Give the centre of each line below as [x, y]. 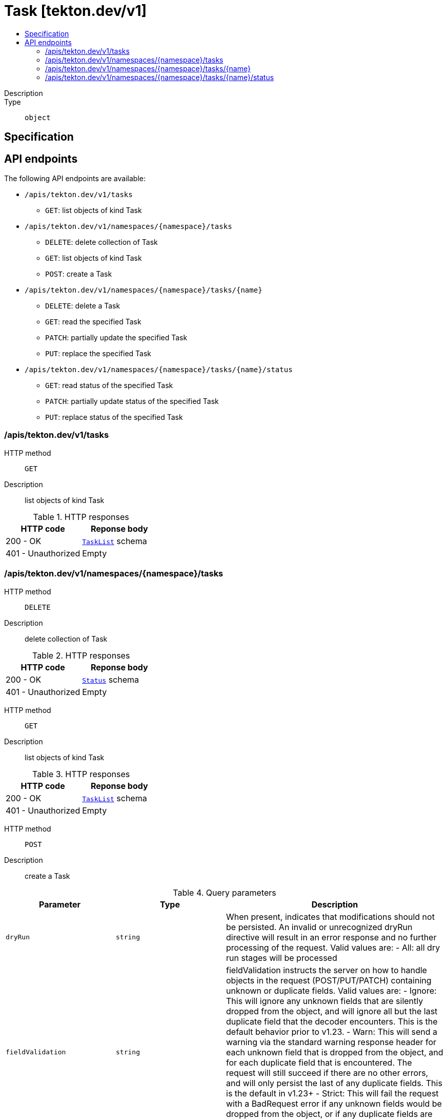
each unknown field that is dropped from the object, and [335, 1052]
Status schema [111, 679]
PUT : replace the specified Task [98, 354]
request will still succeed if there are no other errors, [327, 1073]
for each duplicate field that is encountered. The [319, 1062]
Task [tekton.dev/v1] [76, 11]
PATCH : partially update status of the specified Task [132, 401]
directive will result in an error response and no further [331, 937]
